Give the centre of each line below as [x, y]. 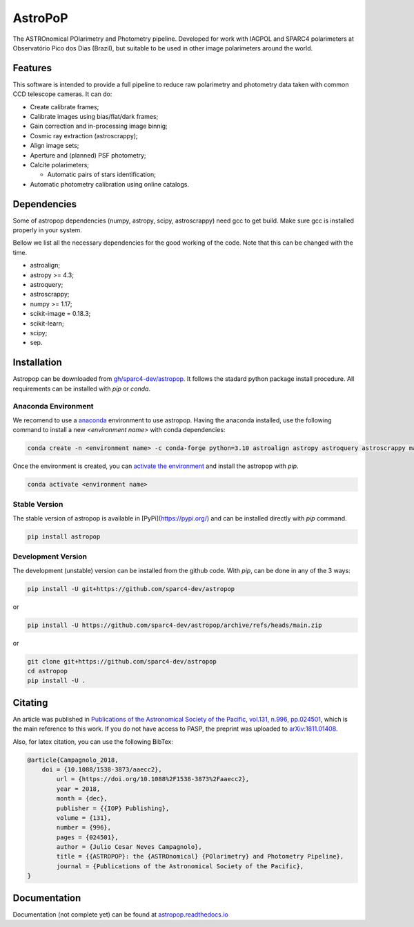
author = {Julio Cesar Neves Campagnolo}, [129, 847]
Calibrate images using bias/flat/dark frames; [94, 117]
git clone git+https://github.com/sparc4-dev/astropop [122, 661]
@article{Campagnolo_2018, [73, 760]
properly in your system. [48, 230]
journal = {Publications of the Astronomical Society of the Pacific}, [180, 866]
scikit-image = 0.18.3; [60, 314]
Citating [30, 703]
